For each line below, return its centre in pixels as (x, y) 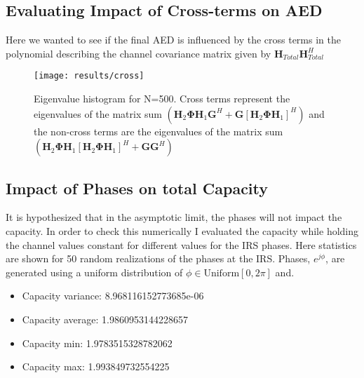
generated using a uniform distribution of (94, 272)
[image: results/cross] (89, 76)
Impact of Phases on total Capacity (137, 188)
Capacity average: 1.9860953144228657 (105, 319)
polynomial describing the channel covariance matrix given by (139, 53)
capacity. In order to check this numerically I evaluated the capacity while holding (182, 231)
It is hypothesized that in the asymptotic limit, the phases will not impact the (174, 217)
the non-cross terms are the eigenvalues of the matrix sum (159, 131)
